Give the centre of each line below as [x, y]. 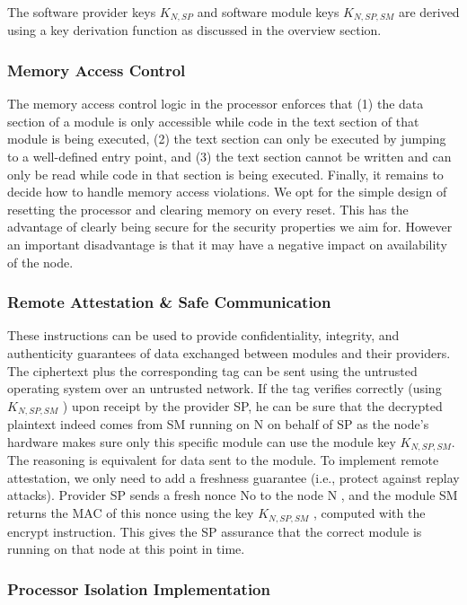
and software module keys [268, 12]
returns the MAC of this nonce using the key [131, 513]
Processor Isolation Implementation [139, 588]
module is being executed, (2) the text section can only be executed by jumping [227, 139]
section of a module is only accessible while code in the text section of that [213, 121]
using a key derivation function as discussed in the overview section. [194, 30]
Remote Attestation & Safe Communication [169, 302]
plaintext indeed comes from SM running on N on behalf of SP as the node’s [218, 424]
